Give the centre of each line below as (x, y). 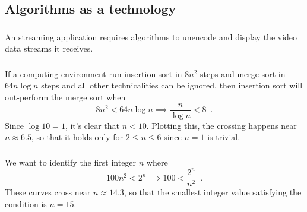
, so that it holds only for (77, 137)
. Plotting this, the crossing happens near (221, 125)
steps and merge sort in (243, 73)
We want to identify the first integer (71, 162)
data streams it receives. (49, 48)
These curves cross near (48, 192)
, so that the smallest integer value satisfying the (213, 192)
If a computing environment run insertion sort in (94, 73)
